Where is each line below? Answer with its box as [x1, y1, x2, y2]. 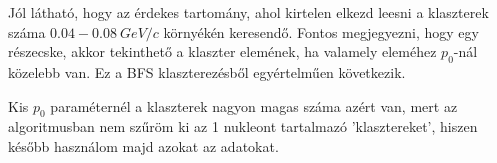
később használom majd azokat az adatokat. [8, 135, 279, 156]
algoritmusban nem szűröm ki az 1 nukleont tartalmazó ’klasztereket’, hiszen [8, 116, 478, 137]
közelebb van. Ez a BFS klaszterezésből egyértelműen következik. [8, 61, 406, 82]
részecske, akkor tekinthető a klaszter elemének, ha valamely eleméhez [8, 41, 437, 62]
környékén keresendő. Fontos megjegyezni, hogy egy [163, 21, 479, 42]
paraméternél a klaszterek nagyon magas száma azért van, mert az [50, 95, 458, 116]
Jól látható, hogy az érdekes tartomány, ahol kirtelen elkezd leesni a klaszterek [8, 2, 489, 22]
